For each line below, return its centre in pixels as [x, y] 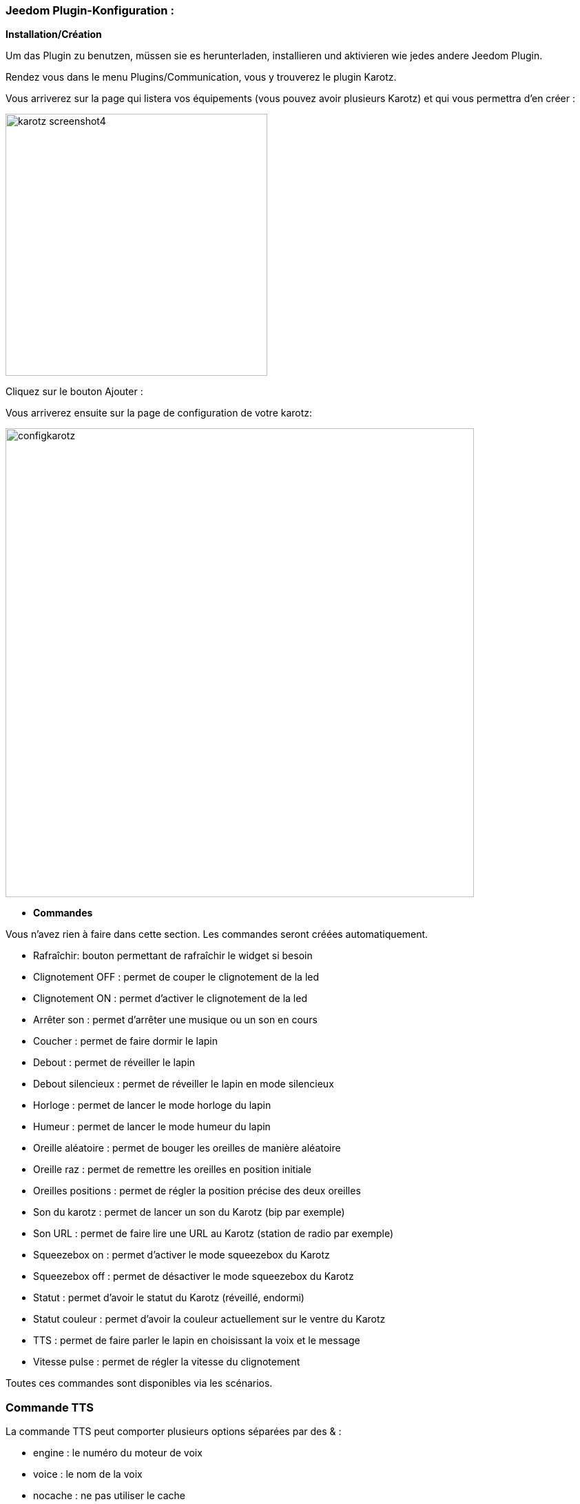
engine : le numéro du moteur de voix [118, 1453]
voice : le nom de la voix [88, 1474]
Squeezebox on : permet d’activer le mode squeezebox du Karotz [182, 1255]
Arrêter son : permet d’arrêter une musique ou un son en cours [175, 1020]
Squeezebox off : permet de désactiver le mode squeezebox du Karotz [194, 1276]
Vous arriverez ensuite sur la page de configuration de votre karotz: [159, 413]
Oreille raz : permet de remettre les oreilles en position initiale [172, 1170]
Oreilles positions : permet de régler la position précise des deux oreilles [197, 1191]
